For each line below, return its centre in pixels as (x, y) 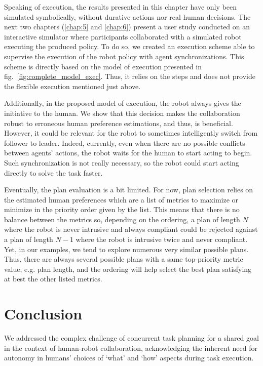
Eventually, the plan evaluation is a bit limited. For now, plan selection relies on (129, 190)
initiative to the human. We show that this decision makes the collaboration (122, 113)
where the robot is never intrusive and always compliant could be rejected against (131, 229)
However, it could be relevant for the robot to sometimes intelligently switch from (131, 133)
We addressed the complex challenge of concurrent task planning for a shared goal (131, 338)
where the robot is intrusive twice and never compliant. (162, 239)
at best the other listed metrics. (53, 279)
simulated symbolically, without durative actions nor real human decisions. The (127, 16)
